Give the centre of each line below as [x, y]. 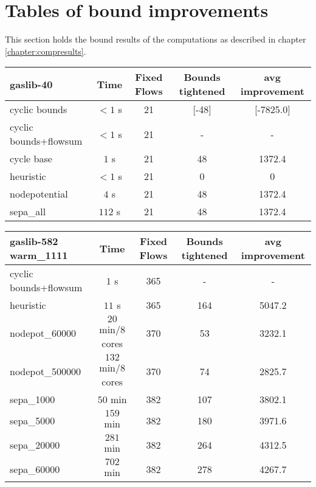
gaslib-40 [31, 84]
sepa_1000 [33, 399]
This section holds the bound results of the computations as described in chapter [156, 39]
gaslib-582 [34, 241]
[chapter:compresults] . [46, 51]
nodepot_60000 [43, 333]
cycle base [31, 159]
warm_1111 [39, 255]
